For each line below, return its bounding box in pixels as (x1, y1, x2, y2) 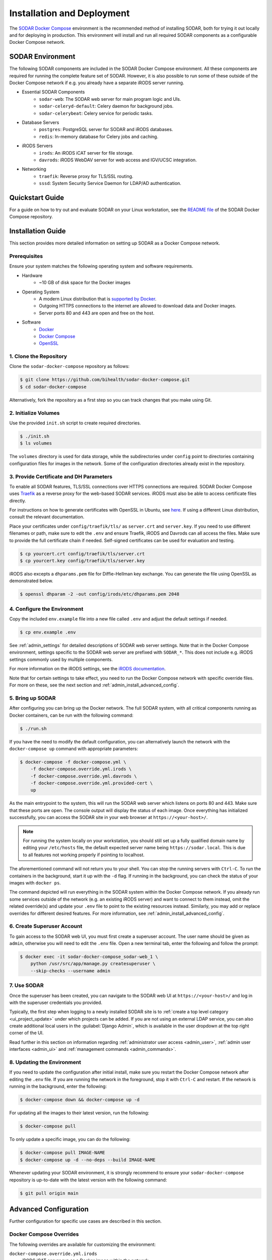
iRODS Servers (22, 143, 53, 149)
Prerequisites (9, 253, 43, 260)
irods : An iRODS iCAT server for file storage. (39, 150, 133, 156)
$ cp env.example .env (20, 629, 76, 635)
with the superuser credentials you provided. (9, 999, 103, 1005)
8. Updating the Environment (9, 1059, 82, 1066)
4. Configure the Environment (9, 605, 84, 612)
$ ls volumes (20, 440, 52, 446)
